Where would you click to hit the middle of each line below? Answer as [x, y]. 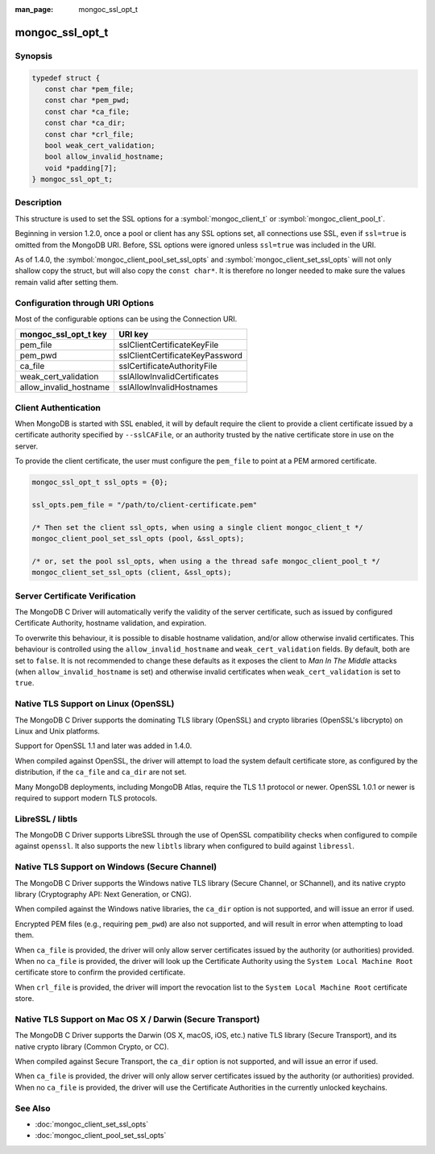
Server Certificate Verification [75, 596]
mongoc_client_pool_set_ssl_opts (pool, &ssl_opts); [138, 539]
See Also [33, 1108]
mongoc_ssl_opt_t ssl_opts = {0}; [100, 482]
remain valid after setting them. [66, 282]
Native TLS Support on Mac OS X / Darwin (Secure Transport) [137, 1019]
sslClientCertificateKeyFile [169, 345]
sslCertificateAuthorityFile [168, 366]
